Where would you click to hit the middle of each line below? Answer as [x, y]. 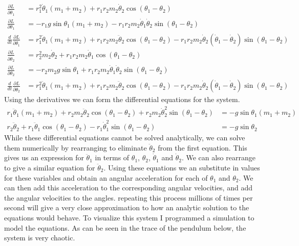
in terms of [112, 157]
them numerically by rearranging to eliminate [76, 147]
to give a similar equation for [50, 167]
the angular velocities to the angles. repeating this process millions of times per [129, 197]
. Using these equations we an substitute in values [182, 167]
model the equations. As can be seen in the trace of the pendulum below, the [125, 227]
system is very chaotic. [40, 238]
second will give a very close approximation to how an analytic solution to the [127, 207]
